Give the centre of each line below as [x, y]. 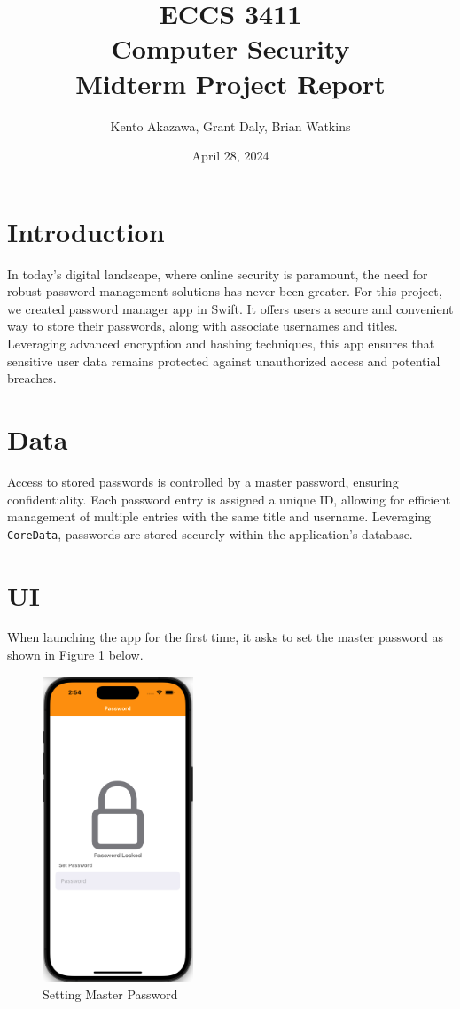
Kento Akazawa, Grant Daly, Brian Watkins [230, 125]
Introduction [86, 231]
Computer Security [230, 48]
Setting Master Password [110, 993]
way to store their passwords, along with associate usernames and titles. [203, 326]
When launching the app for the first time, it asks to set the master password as [225, 637]
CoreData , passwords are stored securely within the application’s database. [210, 533]
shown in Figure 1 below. [75, 655]
